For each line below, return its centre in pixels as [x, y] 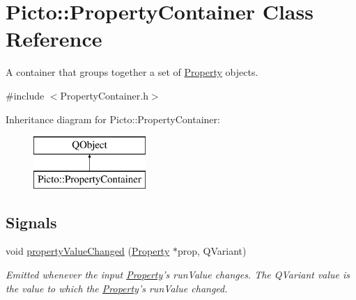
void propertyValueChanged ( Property [88, 251]
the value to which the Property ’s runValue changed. [117, 288]
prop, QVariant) [212, 251]
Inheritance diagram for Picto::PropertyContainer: [113, 119]
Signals [31, 222]
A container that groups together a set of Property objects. [132, 72]
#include [25, 95]
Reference [54, 39]
